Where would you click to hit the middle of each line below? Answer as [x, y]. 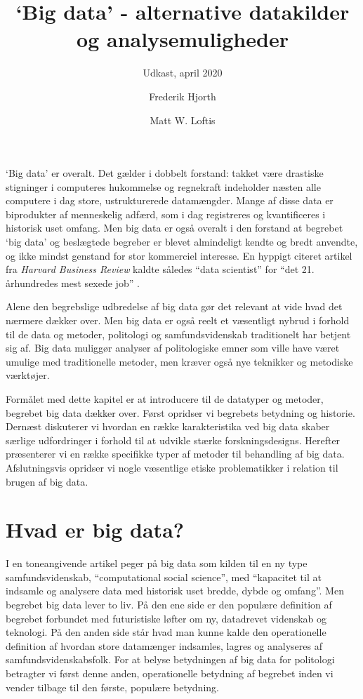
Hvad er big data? [95, 530]
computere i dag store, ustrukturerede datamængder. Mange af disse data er [170, 200]
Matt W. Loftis [183, 120]
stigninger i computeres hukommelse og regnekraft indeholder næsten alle [163, 186]
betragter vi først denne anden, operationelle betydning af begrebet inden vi [170, 673]
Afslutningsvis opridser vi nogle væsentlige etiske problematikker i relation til [172, 467]
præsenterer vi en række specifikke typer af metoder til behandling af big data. [175, 454]
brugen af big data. [47, 481]
